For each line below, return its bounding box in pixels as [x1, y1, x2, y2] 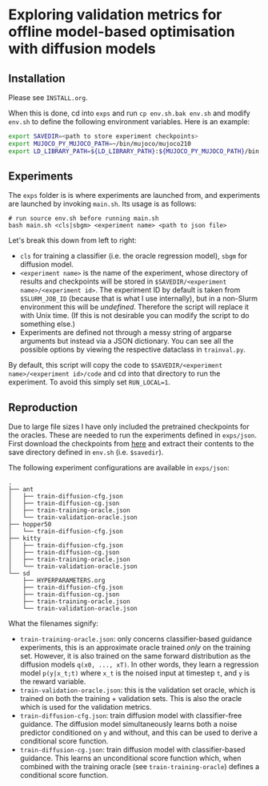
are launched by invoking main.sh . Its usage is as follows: [8, 199, 198, 209]
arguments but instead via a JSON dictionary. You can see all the [19, 337, 234, 346]
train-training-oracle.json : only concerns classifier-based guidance [19, 635, 252, 644]
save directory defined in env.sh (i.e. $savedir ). [8, 447, 164, 457]
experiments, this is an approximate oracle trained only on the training [19, 643, 250, 652]
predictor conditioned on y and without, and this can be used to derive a [19, 728, 258, 738]
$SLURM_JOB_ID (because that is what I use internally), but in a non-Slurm [19, 294, 258, 304]
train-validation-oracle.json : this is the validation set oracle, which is [19, 685, 256, 695]
